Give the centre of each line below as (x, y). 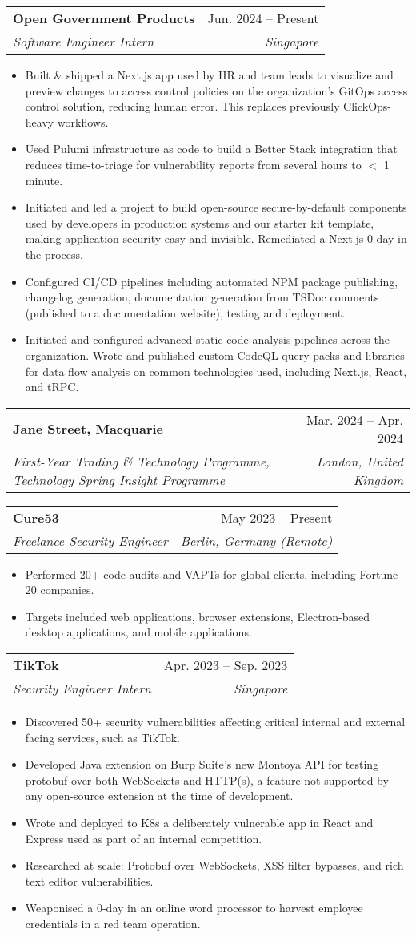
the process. (54, 254)
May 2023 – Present (277, 517)
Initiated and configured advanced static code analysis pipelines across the (207, 339)
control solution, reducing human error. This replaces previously (182, 106)
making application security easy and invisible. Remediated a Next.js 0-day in (216, 238)
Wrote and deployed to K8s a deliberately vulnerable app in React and (199, 823)
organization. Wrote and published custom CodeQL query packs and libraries (215, 355)
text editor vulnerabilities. (89, 880)
